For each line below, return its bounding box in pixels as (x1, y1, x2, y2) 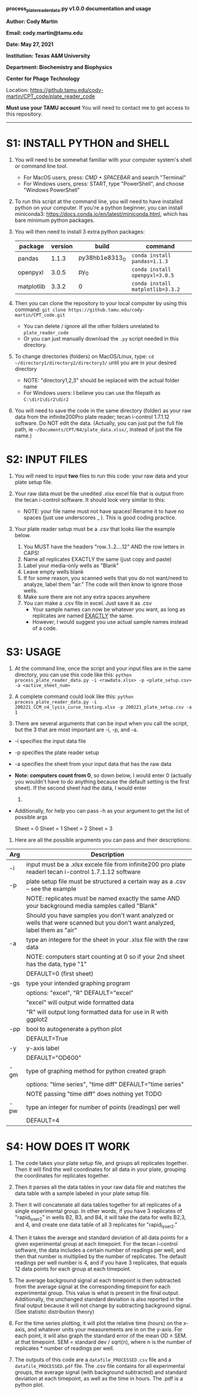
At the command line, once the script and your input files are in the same (14, 665, 192, 672)
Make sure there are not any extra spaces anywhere (23, 593, 150, 600)
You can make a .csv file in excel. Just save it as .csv (23, 599, 152, 607)
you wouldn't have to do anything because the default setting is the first (14, 778, 190, 785)
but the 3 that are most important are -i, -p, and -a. (14, 726, 138, 733)
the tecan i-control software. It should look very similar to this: (14, 496, 166, 503)
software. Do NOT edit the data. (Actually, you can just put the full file (14, 419, 184, 427)
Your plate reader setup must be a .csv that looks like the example (14, 525, 176, 532)
